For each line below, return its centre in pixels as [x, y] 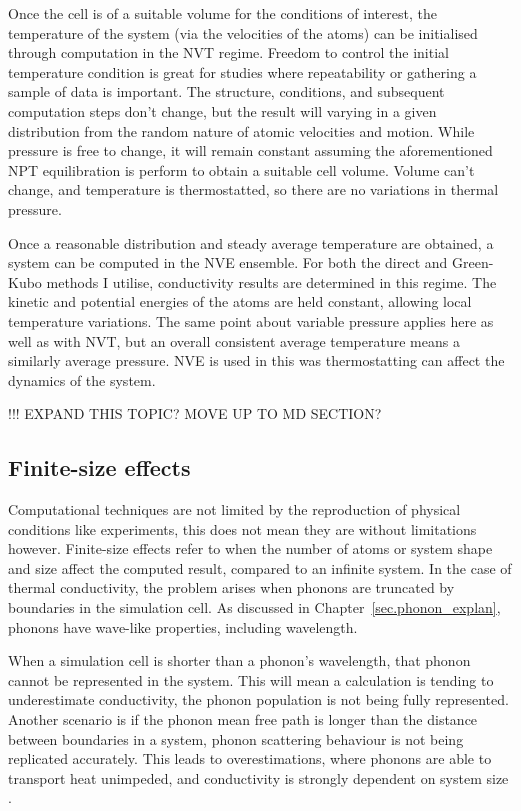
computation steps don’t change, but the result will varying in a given [222, 110]
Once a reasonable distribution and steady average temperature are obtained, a [251, 242]
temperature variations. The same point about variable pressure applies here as [251, 320]
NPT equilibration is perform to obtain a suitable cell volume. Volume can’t [241, 169]
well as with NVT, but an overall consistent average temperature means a [234, 340]
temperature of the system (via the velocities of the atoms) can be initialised [243, 32]
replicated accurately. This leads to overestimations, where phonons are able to [250, 758]
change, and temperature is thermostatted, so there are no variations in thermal [253, 189]
